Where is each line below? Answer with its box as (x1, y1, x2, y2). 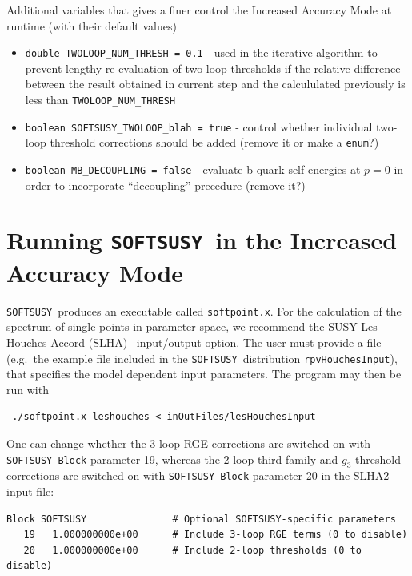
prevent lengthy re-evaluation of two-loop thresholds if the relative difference (25, 59, 401, 76)
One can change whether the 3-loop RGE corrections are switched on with (6, 434, 370, 451)
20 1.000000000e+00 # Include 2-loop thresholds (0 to (23, 544, 362, 556)
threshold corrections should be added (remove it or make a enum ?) (50, 134, 379, 151)
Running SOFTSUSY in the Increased (6, 224, 398, 256)
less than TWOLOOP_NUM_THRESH (25, 91, 176, 108)
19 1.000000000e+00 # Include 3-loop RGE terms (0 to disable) (23, 529, 408, 541)
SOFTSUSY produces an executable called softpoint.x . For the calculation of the (6, 302, 402, 319)
